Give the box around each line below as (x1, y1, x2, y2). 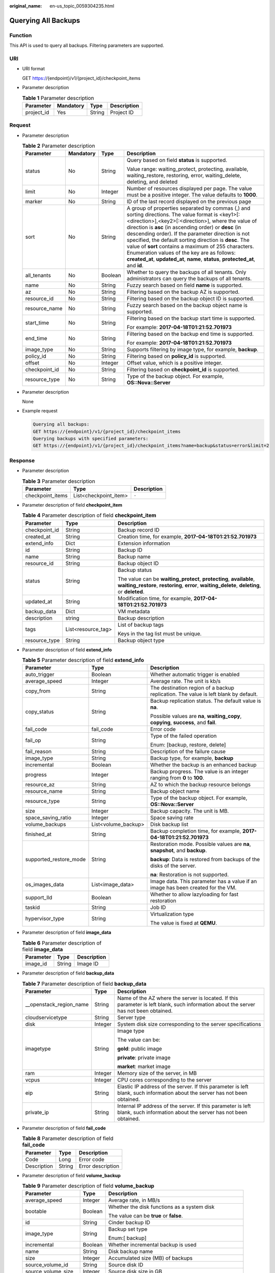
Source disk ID (108, 1261, 144, 1268)
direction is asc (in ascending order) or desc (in (126, 224, 241, 231)
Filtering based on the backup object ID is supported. (126, 295, 255, 302)
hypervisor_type (25, 915, 65, 922)
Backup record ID (118, 526, 160, 533)
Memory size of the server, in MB (117, 1069, 197, 1076)
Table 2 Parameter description (22, 143, 95, 150)
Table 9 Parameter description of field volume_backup (22, 1182, 155, 1189)
